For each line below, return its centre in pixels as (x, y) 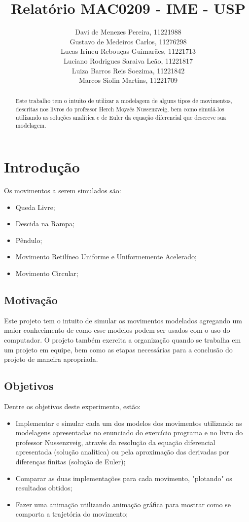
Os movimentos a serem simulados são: (63, 191)
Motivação (31, 300)
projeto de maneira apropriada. (51, 359)
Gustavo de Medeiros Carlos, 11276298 (128, 41)
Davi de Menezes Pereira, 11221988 (128, 32)
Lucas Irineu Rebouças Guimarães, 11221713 (128, 51)
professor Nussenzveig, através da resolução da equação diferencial (115, 442)
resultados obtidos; (44, 488)
